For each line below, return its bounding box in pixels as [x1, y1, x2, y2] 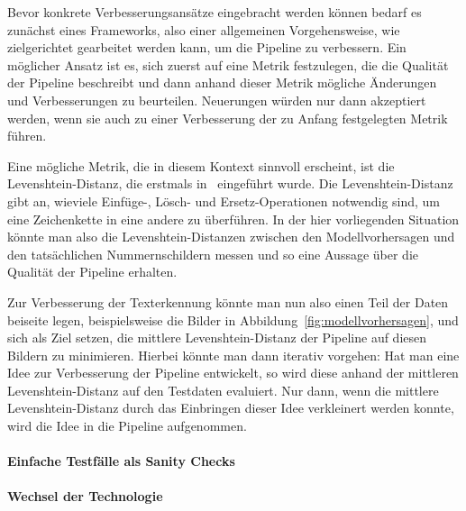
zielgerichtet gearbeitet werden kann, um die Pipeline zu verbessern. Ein [7, 38, 407, 57]
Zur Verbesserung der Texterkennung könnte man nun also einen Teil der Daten [7, 292, 449, 311]
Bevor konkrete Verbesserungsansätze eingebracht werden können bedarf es [7, 3, 422, 21]
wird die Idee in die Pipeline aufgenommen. [7, 416, 247, 435]
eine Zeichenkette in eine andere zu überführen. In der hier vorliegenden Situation [7, 209, 460, 228]
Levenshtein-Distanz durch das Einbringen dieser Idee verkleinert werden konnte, [7, 398, 454, 417]
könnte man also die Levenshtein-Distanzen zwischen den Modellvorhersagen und [7, 227, 455, 246]
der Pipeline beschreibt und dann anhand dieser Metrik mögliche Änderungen [7, 73, 437, 92]
